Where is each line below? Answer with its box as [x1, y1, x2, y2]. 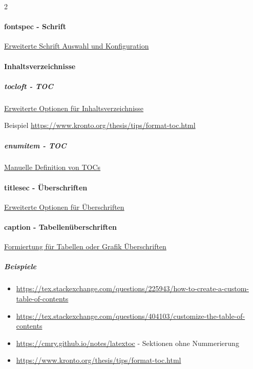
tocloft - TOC [4, 80, 53, 91]
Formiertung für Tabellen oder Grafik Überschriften [4, 241, 166, 252]
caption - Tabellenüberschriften [4, 222, 117, 232]
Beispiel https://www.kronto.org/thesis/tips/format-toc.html [4, 120, 196, 131]
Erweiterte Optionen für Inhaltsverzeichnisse [4, 102, 144, 113]
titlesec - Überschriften [4, 182, 88, 192]
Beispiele [4, 261, 36, 272]
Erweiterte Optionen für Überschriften [4, 201, 124, 212]
